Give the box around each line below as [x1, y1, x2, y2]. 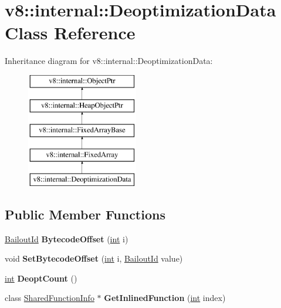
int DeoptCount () [5, 272, 77, 284]
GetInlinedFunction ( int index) [104, 292, 226, 304]
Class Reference [5, 21, 136, 45]
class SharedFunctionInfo [5, 292, 94, 304]
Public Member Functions [5, 205, 165, 223]
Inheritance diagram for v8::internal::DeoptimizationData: [5, 55, 213, 67]
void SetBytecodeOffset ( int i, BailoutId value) [5, 252, 183, 265]
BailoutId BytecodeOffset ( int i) [5, 232, 128, 245]
